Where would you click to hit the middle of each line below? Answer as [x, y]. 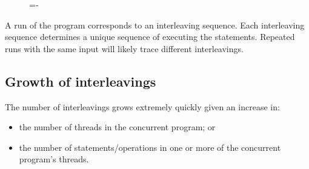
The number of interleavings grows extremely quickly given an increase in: [142, 106]
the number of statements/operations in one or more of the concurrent [150, 147]
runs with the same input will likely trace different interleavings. [124, 48]
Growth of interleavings [81, 81]
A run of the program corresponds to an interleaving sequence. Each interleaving [155, 25]
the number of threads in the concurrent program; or [117, 127]
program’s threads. [54, 159]
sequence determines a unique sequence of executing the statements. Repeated [150, 37]
